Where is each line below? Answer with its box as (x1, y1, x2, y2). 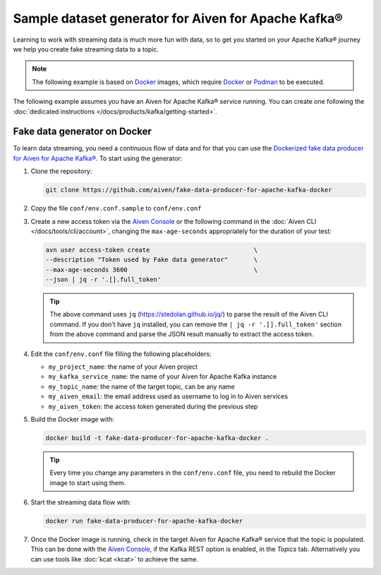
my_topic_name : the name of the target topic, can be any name (48, 382, 236, 391)
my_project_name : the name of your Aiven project (48, 362, 198, 371)
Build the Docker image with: (30, 415, 114, 423)
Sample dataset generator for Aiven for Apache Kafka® (13, 11, 344, 26)
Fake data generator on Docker (13, 126, 152, 138)
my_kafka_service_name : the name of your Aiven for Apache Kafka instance (48, 372, 277, 381)
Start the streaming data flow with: (30, 498, 131, 506)
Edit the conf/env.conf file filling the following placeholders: (30, 350, 212, 358)
